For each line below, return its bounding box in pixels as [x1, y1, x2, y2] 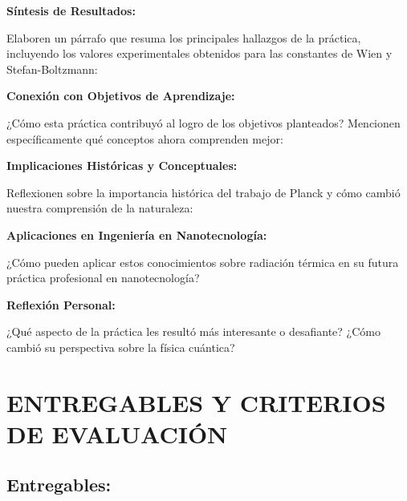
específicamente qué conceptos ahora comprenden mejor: [6, 130, 283, 147]
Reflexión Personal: [6, 296, 116, 313]
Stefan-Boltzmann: [6, 60, 98, 77]
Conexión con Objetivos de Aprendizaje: [6, 87, 235, 104]
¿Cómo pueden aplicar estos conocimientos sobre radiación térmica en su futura [6, 253, 399, 270]
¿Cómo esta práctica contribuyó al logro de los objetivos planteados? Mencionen [6, 114, 401, 131]
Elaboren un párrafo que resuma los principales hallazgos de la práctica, [6, 29, 361, 46]
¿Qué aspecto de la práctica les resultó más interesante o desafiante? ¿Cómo [6, 323, 381, 340]
